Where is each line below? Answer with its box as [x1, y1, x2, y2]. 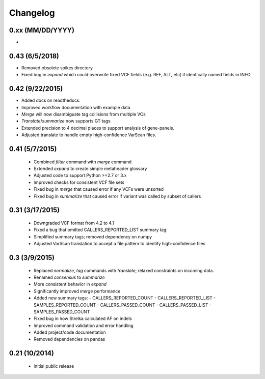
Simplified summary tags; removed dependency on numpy [33, 233, 152, 239]
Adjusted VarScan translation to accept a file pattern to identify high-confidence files [33, 241, 206, 247]
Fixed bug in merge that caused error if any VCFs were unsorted [33, 186, 164, 192]
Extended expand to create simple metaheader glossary [33, 166, 147, 172]
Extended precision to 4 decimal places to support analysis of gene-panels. [21, 125, 175, 131]
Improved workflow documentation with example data [21, 104, 131, 110]
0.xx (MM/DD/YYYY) [9, 26, 75, 34]
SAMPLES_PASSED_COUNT [33, 309, 90, 315]
